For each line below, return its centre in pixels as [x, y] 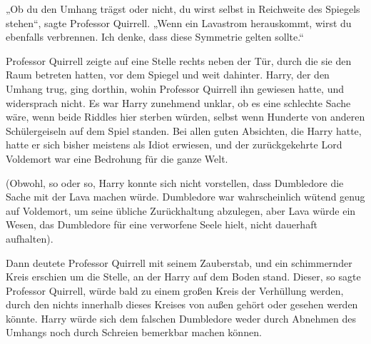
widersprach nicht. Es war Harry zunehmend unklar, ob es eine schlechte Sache [178, 102]
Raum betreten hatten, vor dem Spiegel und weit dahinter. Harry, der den [168, 75]
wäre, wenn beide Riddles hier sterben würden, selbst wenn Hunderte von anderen [185, 117]
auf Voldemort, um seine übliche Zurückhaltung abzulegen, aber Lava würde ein [181, 210]
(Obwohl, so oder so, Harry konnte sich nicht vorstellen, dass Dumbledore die [175, 182]
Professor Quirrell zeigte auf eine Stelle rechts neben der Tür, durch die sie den [179, 60]
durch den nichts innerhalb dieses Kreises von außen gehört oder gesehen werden [182, 304]
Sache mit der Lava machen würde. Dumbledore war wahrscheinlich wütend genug [185, 197]
